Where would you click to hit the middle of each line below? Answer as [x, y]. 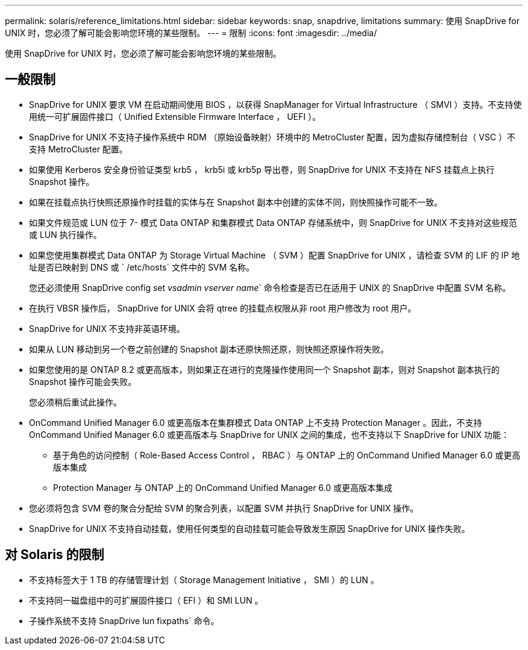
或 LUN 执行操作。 [65, 234]
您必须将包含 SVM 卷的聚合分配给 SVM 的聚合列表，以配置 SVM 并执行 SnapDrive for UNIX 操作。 [224, 508]
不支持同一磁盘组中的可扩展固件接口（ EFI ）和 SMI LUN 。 [146, 600]
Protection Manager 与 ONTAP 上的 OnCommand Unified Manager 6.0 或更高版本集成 [223, 487]
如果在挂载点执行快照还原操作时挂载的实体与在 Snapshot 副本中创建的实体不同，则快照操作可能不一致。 [236, 202]
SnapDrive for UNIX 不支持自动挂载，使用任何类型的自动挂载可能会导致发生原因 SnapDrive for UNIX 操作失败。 [250, 528]
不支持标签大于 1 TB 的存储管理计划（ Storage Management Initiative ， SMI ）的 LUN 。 [204, 580]
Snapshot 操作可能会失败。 [83, 381]
